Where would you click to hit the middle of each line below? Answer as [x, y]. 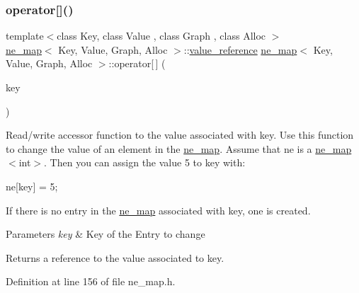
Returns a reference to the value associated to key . [115, 257]
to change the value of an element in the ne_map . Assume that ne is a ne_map [179, 148]
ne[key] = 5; [32, 186]
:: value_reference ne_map [240, 49]
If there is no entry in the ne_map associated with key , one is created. [158, 210]
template [25, 36]
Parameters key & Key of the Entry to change [106, 234]
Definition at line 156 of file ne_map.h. [91, 281]
